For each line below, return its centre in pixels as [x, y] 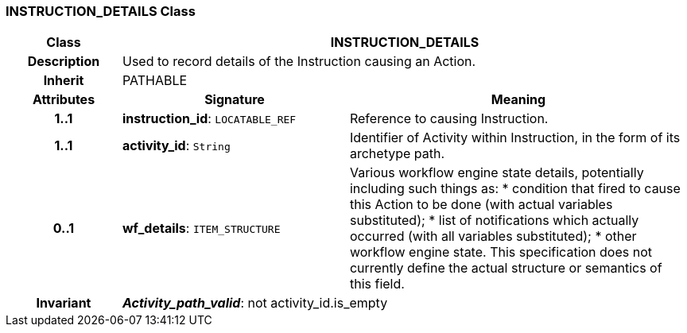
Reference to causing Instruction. [449, 119]
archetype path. [397, 154]
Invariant [64, 303]
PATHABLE [155, 81]
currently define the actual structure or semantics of [506, 268]
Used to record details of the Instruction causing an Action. [299, 62]
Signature [235, 100]
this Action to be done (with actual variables [481, 205]
